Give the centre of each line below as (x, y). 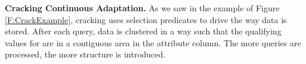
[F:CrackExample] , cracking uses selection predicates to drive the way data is (146, 19)
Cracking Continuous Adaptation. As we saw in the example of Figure (142, 8)
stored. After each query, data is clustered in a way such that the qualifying (143, 31)
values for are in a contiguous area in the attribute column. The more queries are (153, 42)
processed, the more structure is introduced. (85, 54)
